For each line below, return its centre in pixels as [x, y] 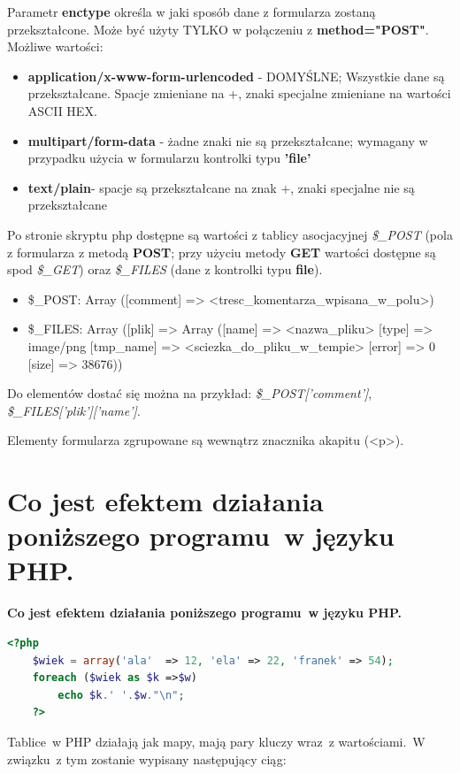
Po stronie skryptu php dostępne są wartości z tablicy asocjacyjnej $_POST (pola [230, 234]
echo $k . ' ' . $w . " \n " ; [121, 695]
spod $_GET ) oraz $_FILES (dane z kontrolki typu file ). [165, 269]
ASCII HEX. [62, 110]
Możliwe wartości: [55, 46]
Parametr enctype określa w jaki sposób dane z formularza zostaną [192, 11]
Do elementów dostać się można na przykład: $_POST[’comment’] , [190, 393]
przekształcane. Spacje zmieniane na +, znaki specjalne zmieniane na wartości [239, 93]
